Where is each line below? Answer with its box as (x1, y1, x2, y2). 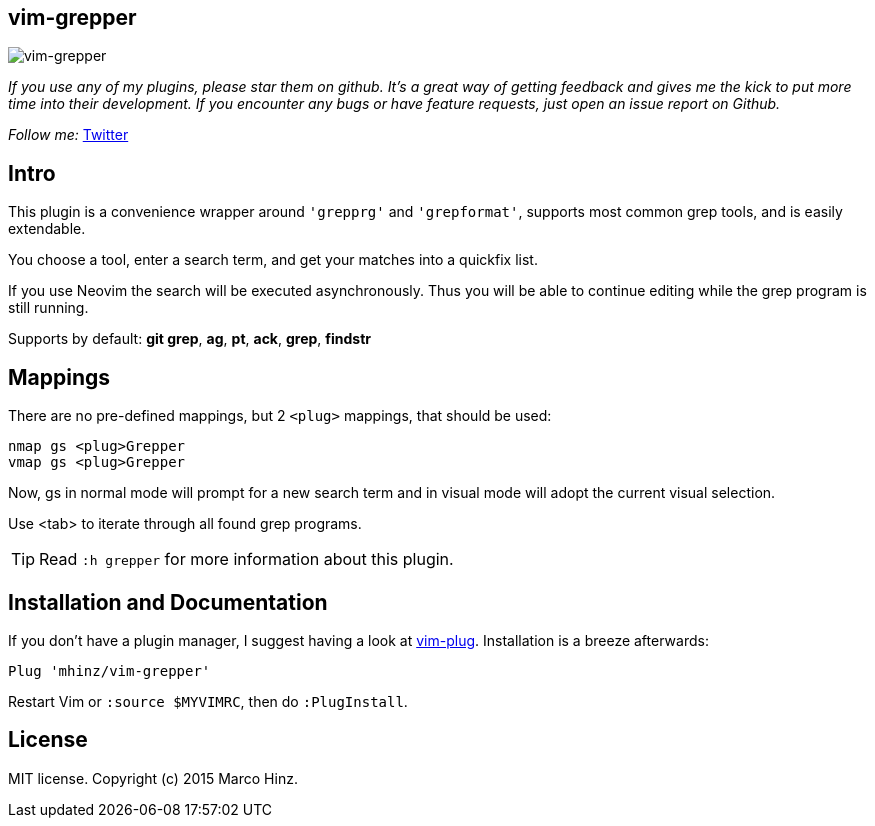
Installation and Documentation (8, 589, 328, 615)
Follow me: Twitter (8, 126, 129, 144)
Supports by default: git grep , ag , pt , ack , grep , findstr (8, 330, 372, 348)
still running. (8, 299, 89, 317)
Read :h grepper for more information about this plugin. (39, 549, 454, 570)
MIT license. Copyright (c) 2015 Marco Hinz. (8, 769, 298, 787)
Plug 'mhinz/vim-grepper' (8, 662, 211, 679)
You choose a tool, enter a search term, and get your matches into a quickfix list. (8, 251, 538, 269)
